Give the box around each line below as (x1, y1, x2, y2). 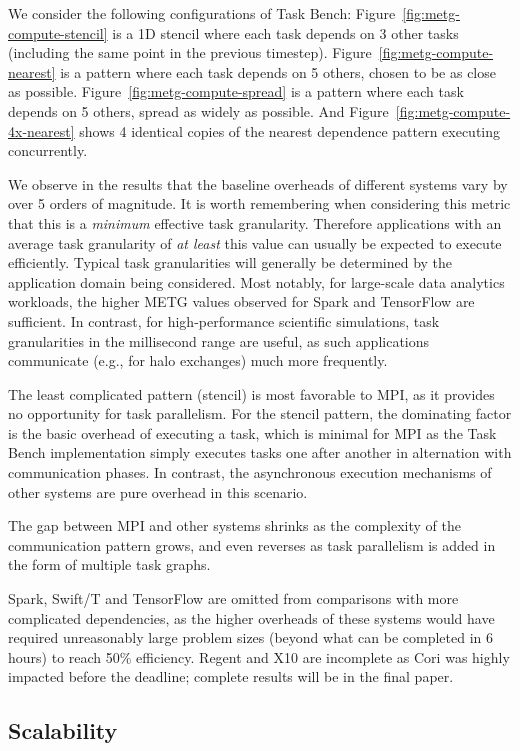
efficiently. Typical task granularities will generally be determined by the (8, 252, 453, 273)
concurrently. (8, 140, 88, 161)
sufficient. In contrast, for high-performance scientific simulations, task (8, 310, 440, 331)
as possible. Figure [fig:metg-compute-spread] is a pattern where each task (8, 81, 464, 102)
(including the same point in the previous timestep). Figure (8, 42, 372, 63)
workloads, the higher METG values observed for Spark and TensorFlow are (8, 291, 475, 312)
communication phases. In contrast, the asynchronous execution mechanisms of (8, 462, 492, 483)
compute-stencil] (8, 22, 108, 43)
